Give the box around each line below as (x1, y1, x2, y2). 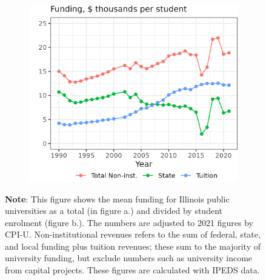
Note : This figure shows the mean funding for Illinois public (5, 192, 230, 205)
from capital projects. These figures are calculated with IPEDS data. (5, 264, 260, 276)
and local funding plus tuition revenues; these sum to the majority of (5, 239, 261, 252)
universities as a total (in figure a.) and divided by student (5, 204, 222, 217)
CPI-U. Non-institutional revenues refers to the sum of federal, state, (5, 228, 261, 241)
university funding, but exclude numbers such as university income (5, 252, 253, 264)
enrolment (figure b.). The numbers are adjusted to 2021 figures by (5, 216, 253, 228)
